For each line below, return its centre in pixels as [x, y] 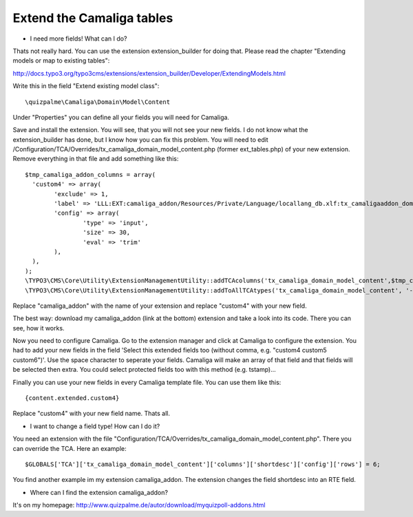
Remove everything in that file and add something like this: [96, 159]
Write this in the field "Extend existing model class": [86, 86]
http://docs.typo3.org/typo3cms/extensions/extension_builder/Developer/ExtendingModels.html [149, 73]
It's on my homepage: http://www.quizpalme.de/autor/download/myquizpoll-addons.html [139, 505]
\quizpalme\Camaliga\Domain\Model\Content [98, 102]
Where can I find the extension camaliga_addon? [99, 492]
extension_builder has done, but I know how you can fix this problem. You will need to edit [140, 139]
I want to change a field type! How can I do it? [95, 426]
